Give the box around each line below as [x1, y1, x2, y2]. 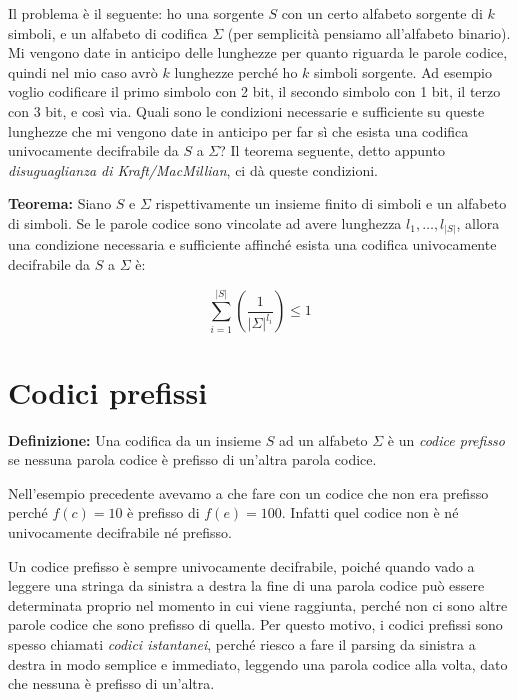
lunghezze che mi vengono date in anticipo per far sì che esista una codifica [8, 120, 469, 141]
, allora [456, 212, 500, 233]
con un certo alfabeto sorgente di [281, 3, 483, 23]
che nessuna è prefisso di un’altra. [8, 673, 215, 694]
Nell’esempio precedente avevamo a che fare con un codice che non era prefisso [8, 482, 489, 503]
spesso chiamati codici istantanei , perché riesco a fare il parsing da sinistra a [8, 633, 476, 654]
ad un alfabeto [278, 429, 368, 450]
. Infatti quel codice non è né [281, 502, 459, 523]
